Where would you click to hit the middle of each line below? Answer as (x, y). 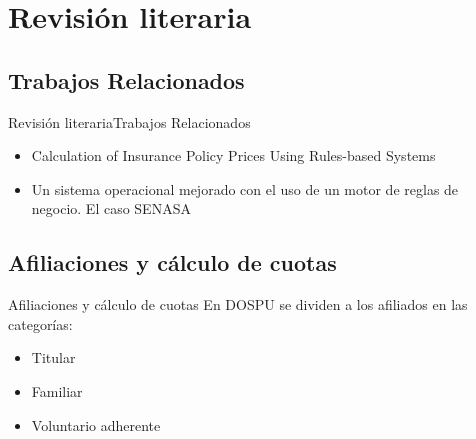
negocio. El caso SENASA (111, 208)
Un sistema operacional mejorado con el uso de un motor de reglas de (245, 188)
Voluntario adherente (96, 424)
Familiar (57, 390)
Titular (53, 357)
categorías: (40, 323)
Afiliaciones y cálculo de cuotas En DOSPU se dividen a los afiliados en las (238, 304)
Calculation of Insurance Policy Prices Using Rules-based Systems (233, 155)
